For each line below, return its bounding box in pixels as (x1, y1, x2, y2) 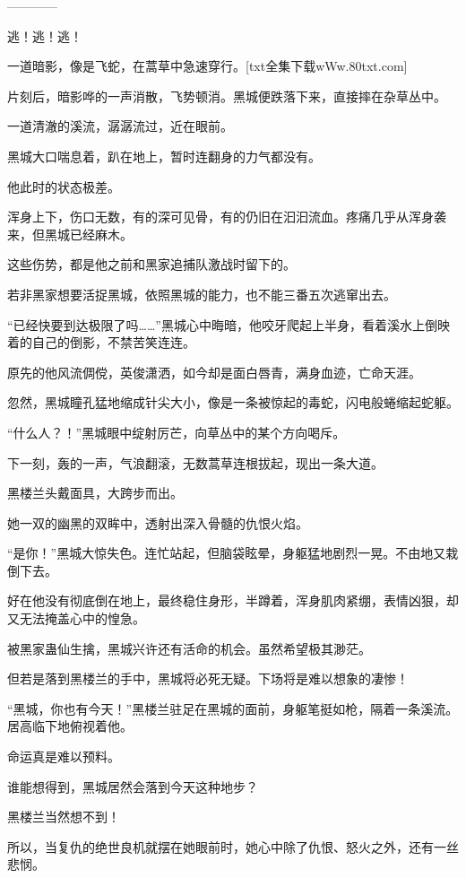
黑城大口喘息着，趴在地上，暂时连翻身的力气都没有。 (7, 146, 321, 165)
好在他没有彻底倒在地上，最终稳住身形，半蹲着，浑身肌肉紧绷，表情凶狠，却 (7, 591, 459, 610)
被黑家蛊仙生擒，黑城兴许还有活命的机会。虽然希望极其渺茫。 (7, 639, 371, 657)
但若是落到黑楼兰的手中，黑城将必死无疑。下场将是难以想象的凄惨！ (7, 669, 409, 688)
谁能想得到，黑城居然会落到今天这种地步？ (7, 777, 258, 795)
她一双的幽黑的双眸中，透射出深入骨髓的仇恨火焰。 (7, 513, 308, 532)
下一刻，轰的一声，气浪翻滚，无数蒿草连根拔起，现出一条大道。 (7, 453, 384, 472)
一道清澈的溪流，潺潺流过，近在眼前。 (7, 117, 233, 135)
